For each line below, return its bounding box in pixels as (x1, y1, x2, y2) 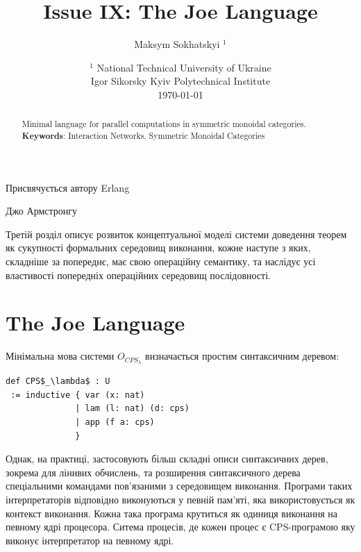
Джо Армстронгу (6, 203, 78, 218)
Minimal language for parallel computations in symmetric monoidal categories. (22, 118, 306, 130)
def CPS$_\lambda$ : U (6, 376, 110, 387)
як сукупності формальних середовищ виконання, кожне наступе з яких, (6, 240, 311, 255)
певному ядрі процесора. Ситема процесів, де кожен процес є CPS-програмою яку (6, 519, 355, 534)
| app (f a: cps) (75, 417, 155, 427)
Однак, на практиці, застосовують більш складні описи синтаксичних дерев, (6, 451, 328, 466)
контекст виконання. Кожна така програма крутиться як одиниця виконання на (6, 505, 338, 520)
